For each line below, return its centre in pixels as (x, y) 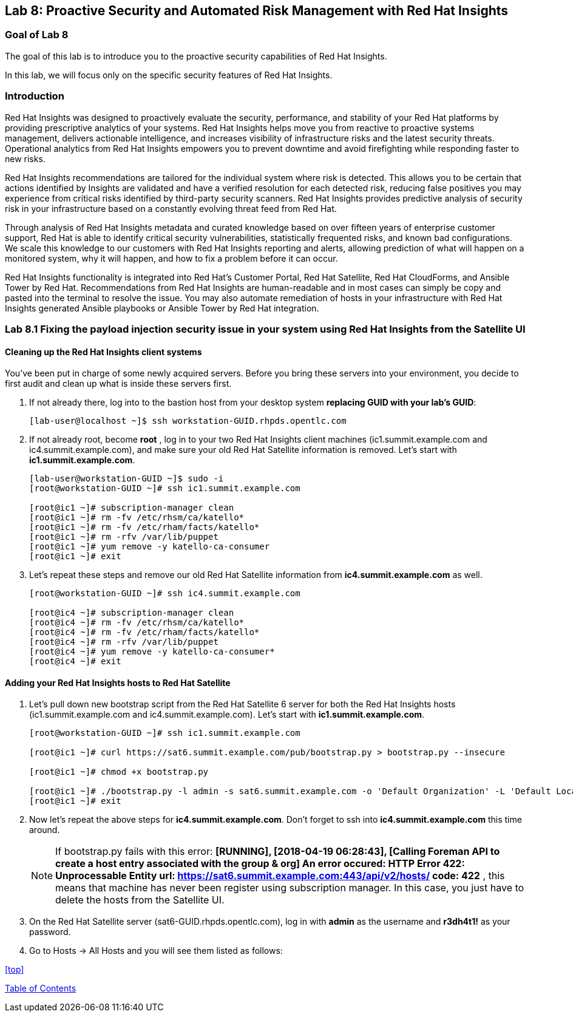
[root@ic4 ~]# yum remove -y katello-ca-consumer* (152, 652)
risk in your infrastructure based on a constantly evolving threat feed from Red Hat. (171, 208)
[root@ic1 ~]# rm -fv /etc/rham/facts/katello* (144, 527)
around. (45, 830)
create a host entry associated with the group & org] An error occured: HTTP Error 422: (260, 864)
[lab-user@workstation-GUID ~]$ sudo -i (127, 479)
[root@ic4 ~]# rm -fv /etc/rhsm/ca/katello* (137, 623)
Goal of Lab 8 (37, 35)
